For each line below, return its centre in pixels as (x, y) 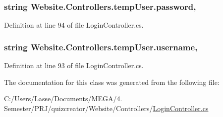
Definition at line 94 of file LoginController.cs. (74, 25)
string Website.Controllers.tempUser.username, (101, 47)
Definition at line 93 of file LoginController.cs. (74, 65)
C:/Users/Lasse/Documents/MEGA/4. (63, 98)
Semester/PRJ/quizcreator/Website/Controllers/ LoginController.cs (106, 108)
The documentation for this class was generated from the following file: (112, 82)
